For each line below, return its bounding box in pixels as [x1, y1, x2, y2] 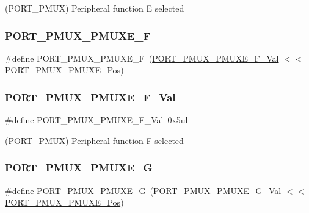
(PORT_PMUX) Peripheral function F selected [5, 134, 184, 146]
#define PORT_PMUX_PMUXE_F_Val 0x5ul [5, 114, 188, 126]
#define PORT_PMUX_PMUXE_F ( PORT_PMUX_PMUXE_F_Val [5, 51, 279, 64]
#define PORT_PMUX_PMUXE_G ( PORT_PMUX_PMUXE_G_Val [5, 184, 282, 197]
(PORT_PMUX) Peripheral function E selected [5, 2, 184, 14]
